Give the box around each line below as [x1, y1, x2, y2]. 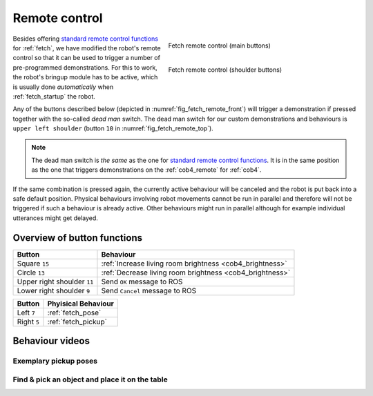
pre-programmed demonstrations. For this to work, [12, 63, 158, 72]
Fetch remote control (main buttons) [168, 41, 271, 50]
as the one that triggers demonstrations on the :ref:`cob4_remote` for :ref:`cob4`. [31, 166, 262, 174]
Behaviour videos [12, 335, 90, 347]
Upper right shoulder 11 [17, 277, 94, 286]
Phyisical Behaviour [47, 299, 114, 308]
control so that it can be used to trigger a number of [12, 54, 160, 62]
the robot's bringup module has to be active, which [12, 73, 158, 81]
